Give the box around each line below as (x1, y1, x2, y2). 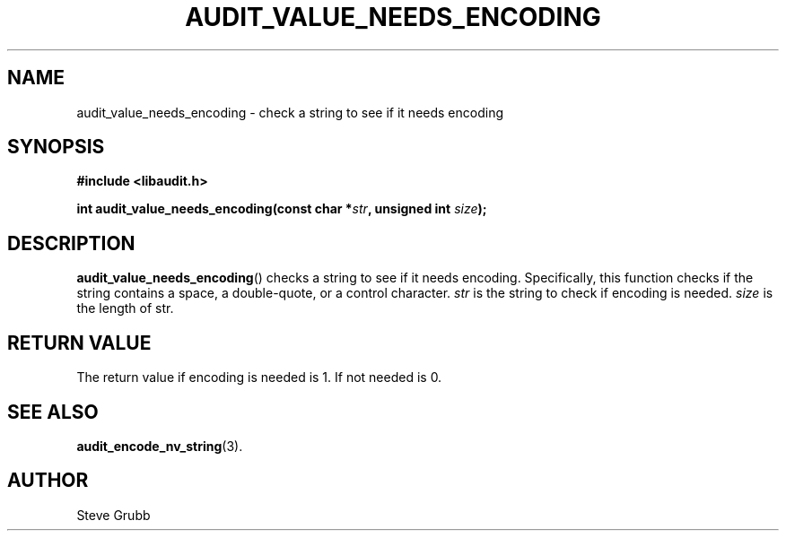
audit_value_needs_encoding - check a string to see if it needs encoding (76, 104, 504, 120)
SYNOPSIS (7, 135, 105, 159)
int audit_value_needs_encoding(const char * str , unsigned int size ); (76, 201, 487, 217)
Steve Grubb (76, 507, 151, 523)
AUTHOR (7, 469, 89, 492)
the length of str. (76, 300, 174, 317)
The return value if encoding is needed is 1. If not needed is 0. (76, 369, 442, 386)
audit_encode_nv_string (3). (76, 438, 243, 454)
